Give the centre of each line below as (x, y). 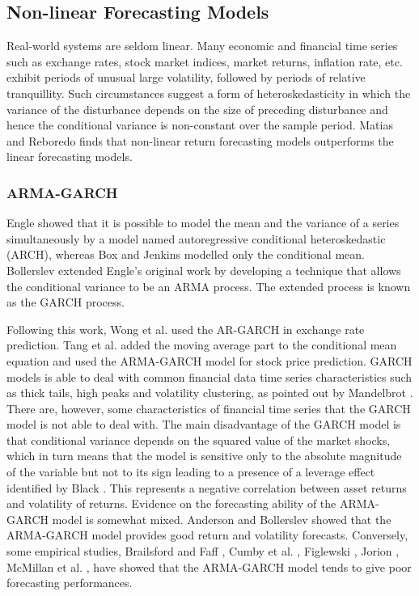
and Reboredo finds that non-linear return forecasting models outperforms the (200, 140)
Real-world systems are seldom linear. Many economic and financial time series (202, 46)
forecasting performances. (70, 583)
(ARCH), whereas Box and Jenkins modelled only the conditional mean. (186, 254)
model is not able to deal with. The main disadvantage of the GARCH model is (204, 424)
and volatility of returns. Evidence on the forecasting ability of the (171, 503)
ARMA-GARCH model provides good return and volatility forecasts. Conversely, (207, 535)
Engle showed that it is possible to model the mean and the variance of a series (203, 223)
